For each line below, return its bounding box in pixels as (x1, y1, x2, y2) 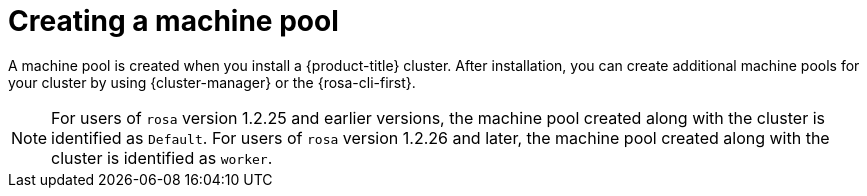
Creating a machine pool (8, 4, 339, 38)
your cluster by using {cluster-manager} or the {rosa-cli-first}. (8, 73, 416, 91)
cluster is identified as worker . (51, 147, 273, 168)
